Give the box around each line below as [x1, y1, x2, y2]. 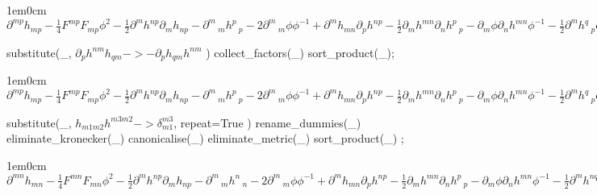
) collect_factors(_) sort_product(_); [206, 44, 395, 60]
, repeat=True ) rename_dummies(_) [173, 114, 361, 131]
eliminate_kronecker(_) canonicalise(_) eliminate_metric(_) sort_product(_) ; [6, 130, 404, 147]
